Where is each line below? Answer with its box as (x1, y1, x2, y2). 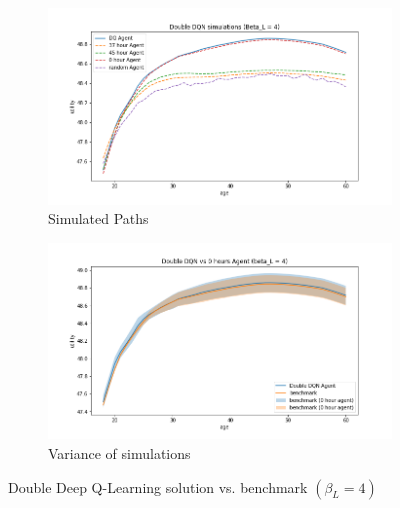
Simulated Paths (48, 208, 149, 229)
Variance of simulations (48, 443, 191, 464)
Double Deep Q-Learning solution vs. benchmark (8, 476, 308, 497)
